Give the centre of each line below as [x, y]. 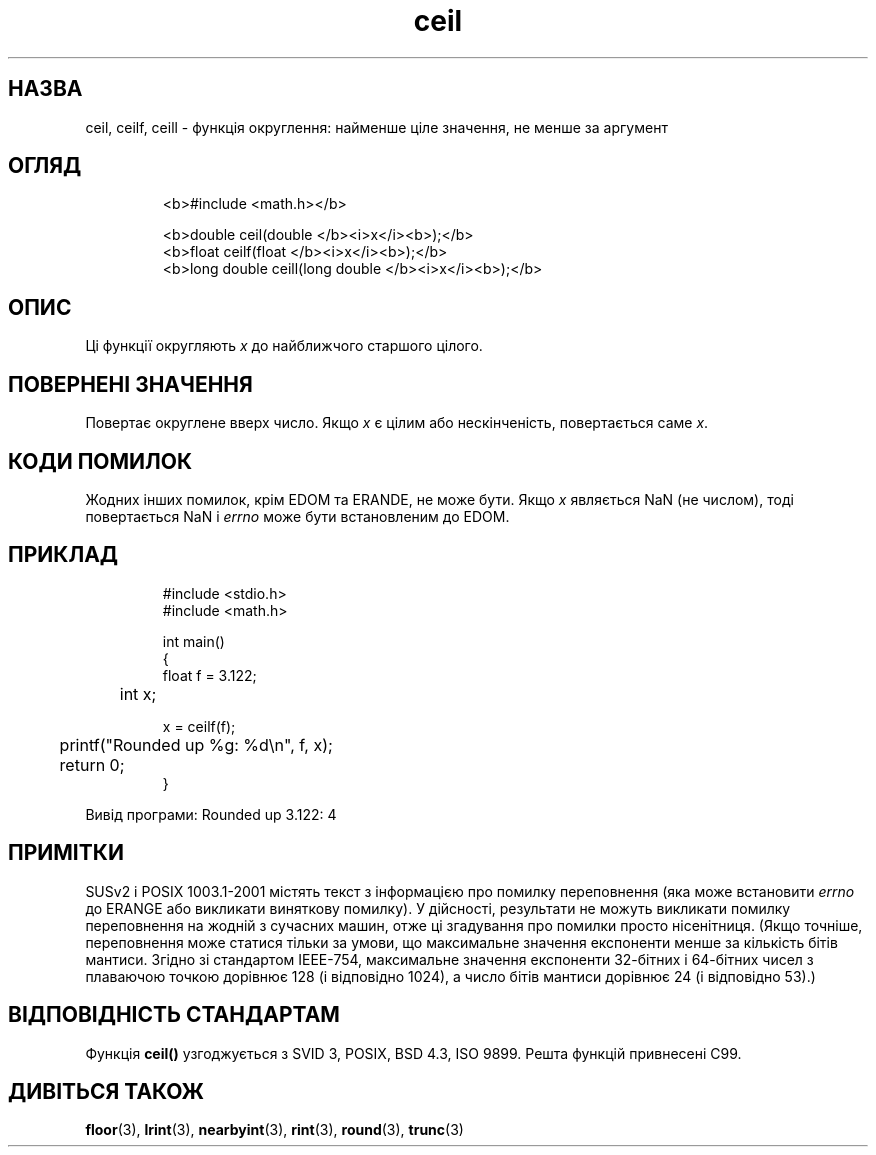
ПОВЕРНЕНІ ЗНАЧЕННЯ [130, 384]
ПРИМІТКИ [66, 853]
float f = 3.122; [209, 675]
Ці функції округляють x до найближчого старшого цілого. [284, 346]
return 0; [92, 764]
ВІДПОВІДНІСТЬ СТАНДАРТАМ [174, 1015]
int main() [193, 641]
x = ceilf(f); [199, 726]
